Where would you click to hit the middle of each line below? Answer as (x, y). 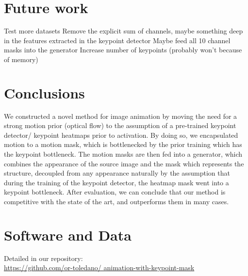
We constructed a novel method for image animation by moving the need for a (121, 116)
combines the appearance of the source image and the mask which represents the (124, 163)
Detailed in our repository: (43, 258)
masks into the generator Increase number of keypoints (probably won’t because (123, 50)
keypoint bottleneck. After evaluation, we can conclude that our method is (115, 192)
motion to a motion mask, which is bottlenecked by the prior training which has (123, 144)
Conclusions (44, 92)
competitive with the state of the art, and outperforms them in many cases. (116, 201)
